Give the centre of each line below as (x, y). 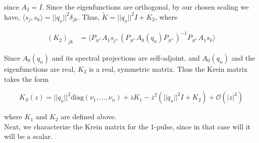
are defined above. (89, 116)
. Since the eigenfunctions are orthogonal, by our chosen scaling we (145, 7)
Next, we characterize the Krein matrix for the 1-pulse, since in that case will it (127, 126)
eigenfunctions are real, (40, 68)
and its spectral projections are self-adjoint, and (126, 57)
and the (243, 57)
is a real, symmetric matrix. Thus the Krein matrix (168, 68)
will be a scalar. (29, 136)
